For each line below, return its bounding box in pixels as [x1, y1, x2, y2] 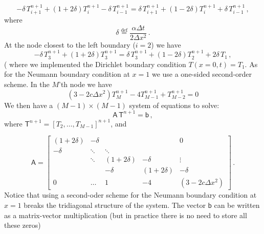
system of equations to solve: [129, 99, 219, 110]
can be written [214, 199, 260, 210]
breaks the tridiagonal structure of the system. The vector [24, 199, 206, 210]
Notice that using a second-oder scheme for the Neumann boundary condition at [4, 189, 257, 200]
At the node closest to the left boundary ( [4, 39, 136, 50]
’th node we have [58, 78, 112, 89]
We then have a [4, 99, 53, 110]
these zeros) [4, 220, 41, 230]
